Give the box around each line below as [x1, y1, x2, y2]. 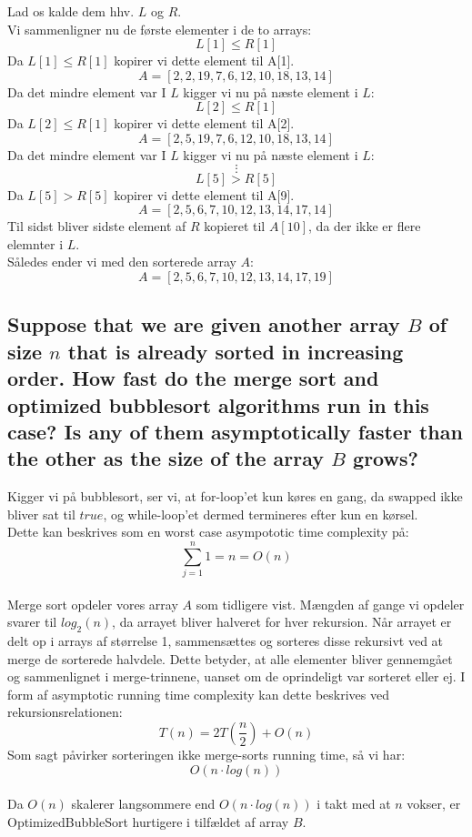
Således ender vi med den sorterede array [7, 252, 236, 271]
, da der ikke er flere [308, 217, 421, 236]
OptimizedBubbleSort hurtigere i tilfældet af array [7, 812, 289, 831]
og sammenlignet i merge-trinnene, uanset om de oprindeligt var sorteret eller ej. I [7, 667, 466, 686]
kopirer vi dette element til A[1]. [114, 51, 295, 70]
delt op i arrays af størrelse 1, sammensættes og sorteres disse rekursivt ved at [7, 630, 444, 650]
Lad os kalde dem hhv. [7, 2, 135, 20]
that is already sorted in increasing [67, 337, 404, 365]
